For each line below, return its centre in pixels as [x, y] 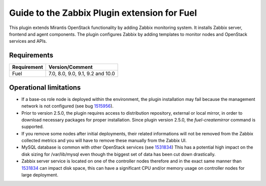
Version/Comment [71, 67]
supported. [33, 127]
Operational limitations [45, 87]
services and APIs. [28, 41]
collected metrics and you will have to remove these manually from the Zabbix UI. [104, 141]
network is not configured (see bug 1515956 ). [67, 106]
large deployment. [40, 175]
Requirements [31, 55]
